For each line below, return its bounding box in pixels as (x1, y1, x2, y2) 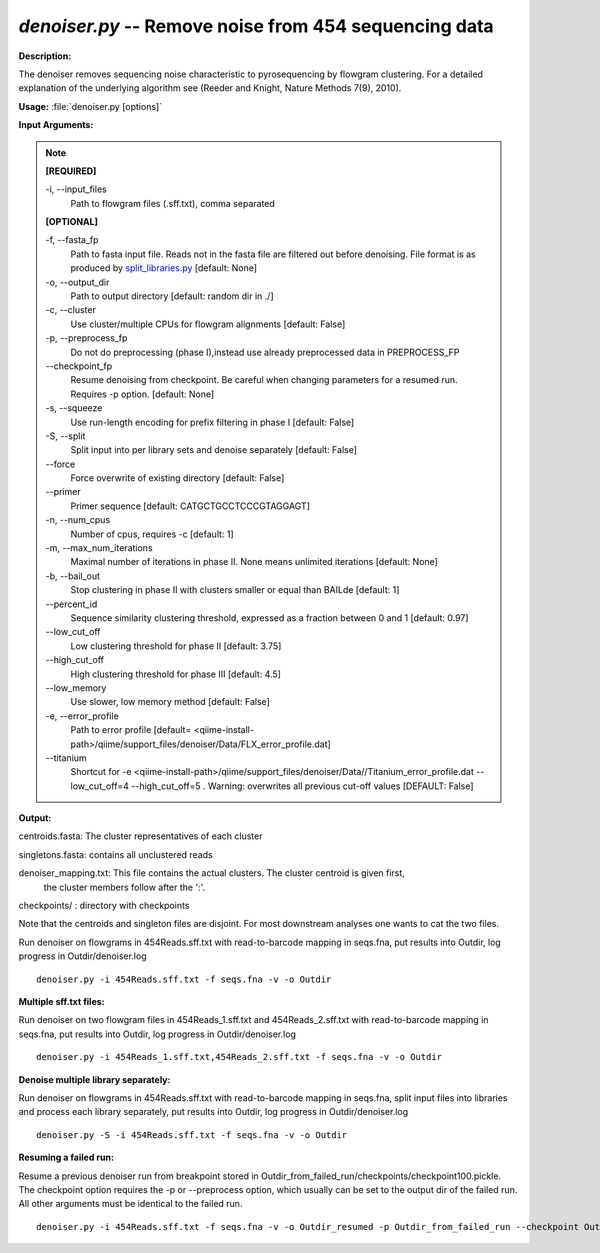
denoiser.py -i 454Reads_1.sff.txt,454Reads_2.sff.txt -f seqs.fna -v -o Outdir (36, 1051, 443, 1063)
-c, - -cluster (45, 304, 97, 316)
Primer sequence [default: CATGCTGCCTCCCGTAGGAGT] (70, 500, 310, 512)
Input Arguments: (18, 119, 94, 131)
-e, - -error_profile (45, 710, 119, 722)
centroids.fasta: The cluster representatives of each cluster (18, 830, 263, 842)
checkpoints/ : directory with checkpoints (18, 900, 190, 912)
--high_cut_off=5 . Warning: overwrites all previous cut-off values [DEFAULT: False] (131, 780, 474, 792)
